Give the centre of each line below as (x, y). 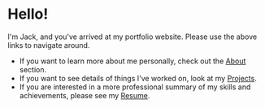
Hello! (28, 14)
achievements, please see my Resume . (85, 95)
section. (33, 69)
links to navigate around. (49, 45)
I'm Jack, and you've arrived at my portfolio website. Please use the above (132, 37)
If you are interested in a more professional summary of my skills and (135, 87)
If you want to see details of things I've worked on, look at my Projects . (138, 78)
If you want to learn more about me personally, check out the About (132, 61)
